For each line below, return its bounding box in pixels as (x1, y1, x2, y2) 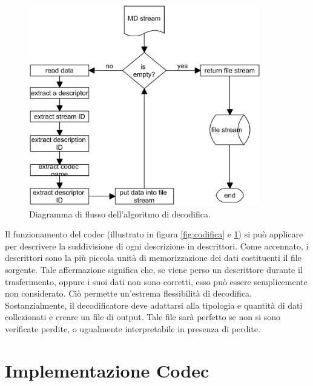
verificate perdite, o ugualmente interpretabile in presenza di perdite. (5, 322, 260, 335)
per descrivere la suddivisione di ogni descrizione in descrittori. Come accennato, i (5, 239, 309, 252)
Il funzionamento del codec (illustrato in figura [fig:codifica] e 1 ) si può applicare (5, 228, 303, 240)
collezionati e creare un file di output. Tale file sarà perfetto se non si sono (5, 310, 281, 323)
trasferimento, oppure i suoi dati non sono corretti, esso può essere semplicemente (5, 275, 308, 288)
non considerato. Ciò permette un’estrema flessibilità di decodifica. (5, 287, 252, 300)
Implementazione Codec (5, 358, 209, 382)
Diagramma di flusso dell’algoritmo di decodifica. (29, 207, 211, 220)
